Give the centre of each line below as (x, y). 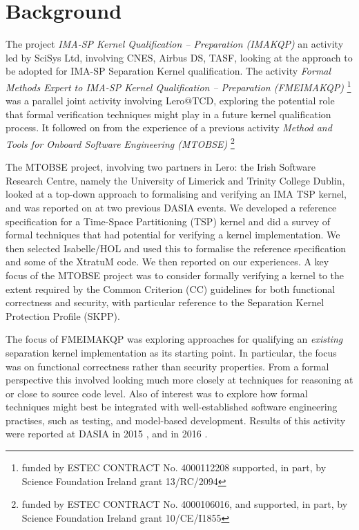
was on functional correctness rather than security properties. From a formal (167, 366)
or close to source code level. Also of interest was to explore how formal (157, 393)
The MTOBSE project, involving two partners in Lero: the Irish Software (161, 167)
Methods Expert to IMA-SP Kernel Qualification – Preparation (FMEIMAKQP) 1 (178, 86)
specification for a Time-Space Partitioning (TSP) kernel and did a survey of (168, 221)
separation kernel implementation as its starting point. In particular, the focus (171, 352)
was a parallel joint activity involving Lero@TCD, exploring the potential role (170, 101)
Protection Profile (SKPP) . (63, 315)
